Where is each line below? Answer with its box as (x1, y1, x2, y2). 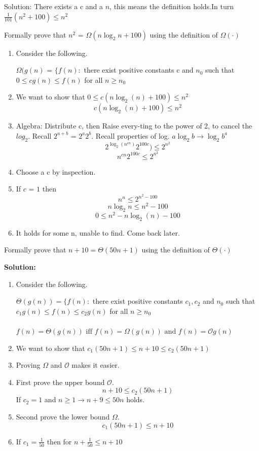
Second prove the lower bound (16, 411, 110, 422)
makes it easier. (71, 360, 120, 370)
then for (47, 436, 72, 446)
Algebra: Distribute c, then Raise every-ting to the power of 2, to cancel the (16, 120, 252, 131)
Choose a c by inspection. (16, 166, 96, 177)
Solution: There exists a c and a (4, 1, 103, 11)
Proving (16, 360, 41, 370)
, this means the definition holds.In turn (109, 1, 234, 11)
